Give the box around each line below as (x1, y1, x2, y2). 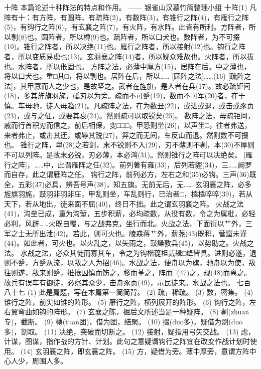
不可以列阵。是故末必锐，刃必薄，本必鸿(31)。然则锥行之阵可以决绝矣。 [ (4, 149, 246, 159)
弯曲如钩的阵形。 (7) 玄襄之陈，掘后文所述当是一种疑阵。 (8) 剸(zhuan (18, 306, 249, 317)
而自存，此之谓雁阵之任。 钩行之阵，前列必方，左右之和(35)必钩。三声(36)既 (4, 169, 256, 179)
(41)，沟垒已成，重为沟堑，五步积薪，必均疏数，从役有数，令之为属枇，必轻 (4, 208, 255, 219)
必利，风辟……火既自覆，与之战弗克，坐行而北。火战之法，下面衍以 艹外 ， (4, 218, 245, 229)
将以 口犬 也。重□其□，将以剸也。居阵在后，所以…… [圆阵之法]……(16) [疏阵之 (4, 71, 251, 81)
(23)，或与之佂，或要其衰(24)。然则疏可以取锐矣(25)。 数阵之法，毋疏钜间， (4, 110, 255, 120)
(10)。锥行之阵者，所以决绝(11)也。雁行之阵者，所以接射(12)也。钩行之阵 (4, 41, 245, 52)
